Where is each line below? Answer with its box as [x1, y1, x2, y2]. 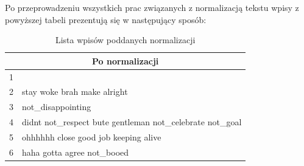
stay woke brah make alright [22, 85, 128, 98]
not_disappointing [22, 100, 91, 113]
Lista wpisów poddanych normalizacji [55, 33, 196, 46]
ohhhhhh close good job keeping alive [22, 131, 161, 143]
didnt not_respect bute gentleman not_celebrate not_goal [22, 116, 242, 128]
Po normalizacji [91, 54, 159, 67]
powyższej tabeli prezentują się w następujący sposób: [5, 13, 207, 26]
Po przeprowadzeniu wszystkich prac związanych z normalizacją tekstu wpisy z [5, 1, 299, 13]
